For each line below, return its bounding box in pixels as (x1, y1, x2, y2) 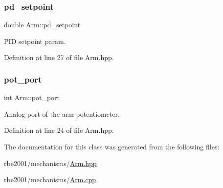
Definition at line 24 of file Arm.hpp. (4, 125, 114, 135)
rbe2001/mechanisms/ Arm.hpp (4, 158, 97, 168)
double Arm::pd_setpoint (4, 20, 81, 30)
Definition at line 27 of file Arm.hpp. (4, 52, 114, 63)
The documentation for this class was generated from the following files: (4, 142, 220, 151)
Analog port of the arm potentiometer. (4, 108, 120, 119)
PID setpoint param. (4, 36, 66, 46)
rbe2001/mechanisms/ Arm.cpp (4, 174, 96, 185)
